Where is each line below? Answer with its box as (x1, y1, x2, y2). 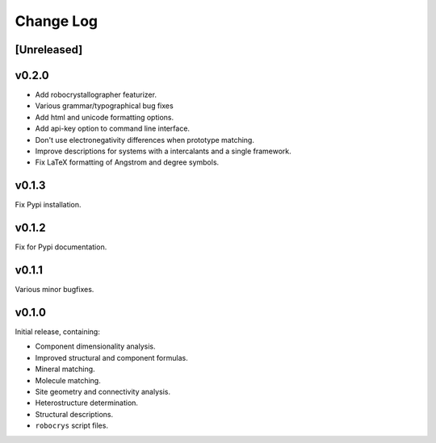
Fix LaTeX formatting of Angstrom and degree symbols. (35, 157, 220, 167)
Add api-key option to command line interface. (35, 123, 190, 133)
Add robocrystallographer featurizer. (35, 90, 157, 100)
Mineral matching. (35, 364, 96, 374)
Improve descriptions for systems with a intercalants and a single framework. (35, 146, 292, 157)
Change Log (15, 12, 99, 30)
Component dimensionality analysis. (35, 341, 157, 351)
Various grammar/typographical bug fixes (35, 101, 174, 111)
